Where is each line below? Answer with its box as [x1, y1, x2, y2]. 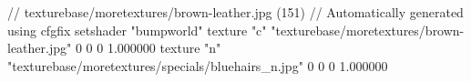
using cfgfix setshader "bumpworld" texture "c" [7, 20, 267, 39]
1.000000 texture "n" [107, 38, 221, 57]
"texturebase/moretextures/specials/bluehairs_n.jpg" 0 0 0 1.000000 [7, 56, 388, 75]
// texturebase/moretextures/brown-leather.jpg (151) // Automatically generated [7, 3, 464, 21]
